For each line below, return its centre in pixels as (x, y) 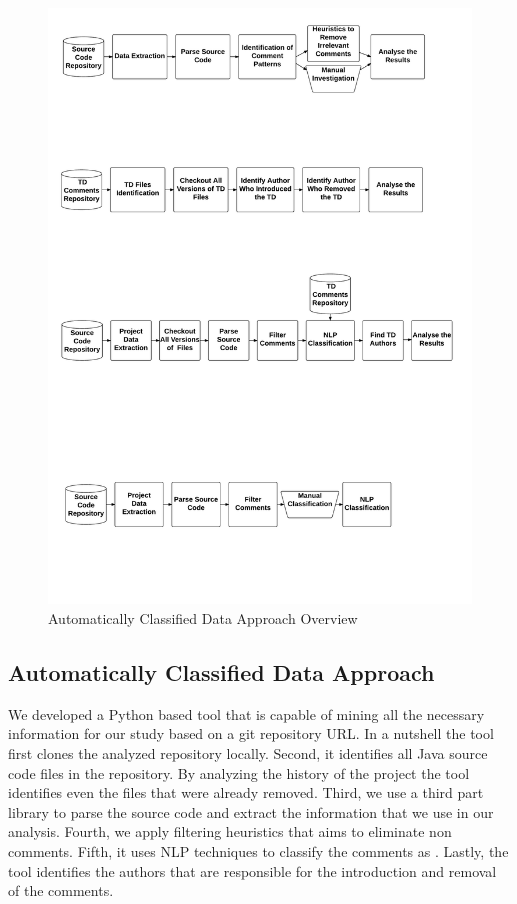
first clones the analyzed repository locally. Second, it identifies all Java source (248, 752)
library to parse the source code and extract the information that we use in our (251, 811)
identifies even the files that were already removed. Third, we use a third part (246, 792)
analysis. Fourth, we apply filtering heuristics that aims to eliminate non (230, 831)
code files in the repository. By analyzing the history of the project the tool (239, 772)
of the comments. (61, 890)
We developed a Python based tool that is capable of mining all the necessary (246, 713)
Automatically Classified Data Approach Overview (203, 617)
